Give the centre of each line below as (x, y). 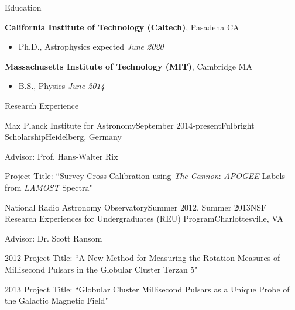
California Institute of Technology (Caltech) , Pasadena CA (122, 27)
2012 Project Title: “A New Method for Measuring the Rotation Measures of (143, 258)
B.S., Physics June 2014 (61, 86)
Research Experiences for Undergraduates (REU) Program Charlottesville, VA (144, 218)
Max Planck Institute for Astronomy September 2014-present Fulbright (130, 125)
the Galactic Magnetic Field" (56, 300)
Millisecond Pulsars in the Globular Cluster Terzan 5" (101, 269)
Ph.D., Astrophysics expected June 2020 (91, 46)
